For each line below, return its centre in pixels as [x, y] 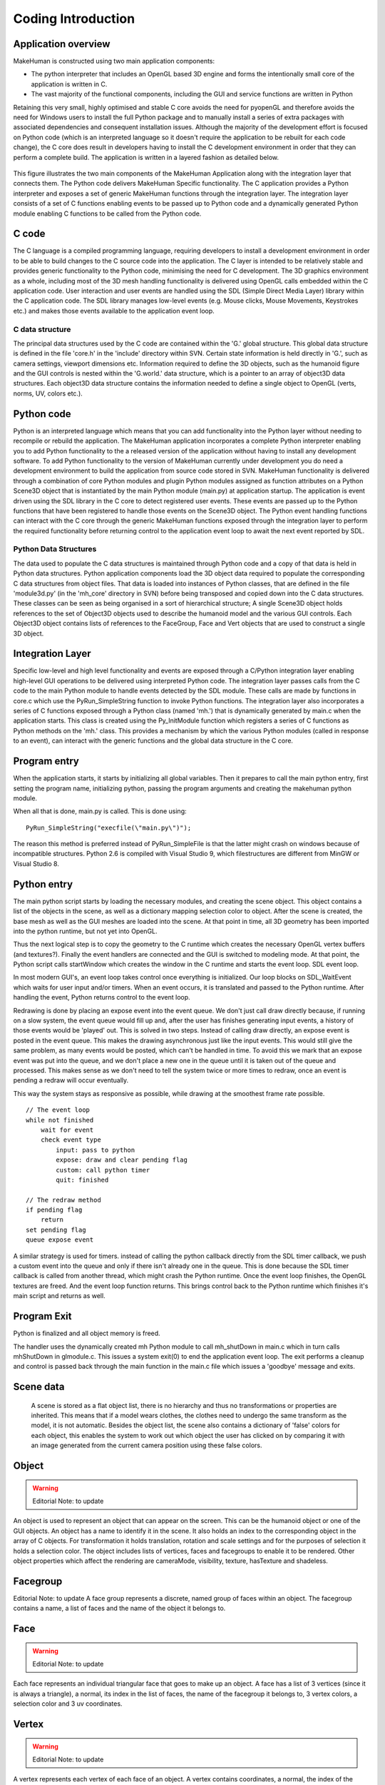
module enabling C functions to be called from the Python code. [107, 213]
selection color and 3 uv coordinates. [68, 1704]
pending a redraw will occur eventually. [71, 1080]
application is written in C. [69, 84]
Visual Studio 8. [36, 863]
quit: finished [82, 1180]
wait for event [67, 1130]
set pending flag [56, 1230]
